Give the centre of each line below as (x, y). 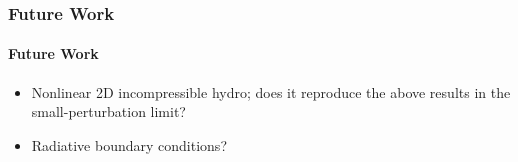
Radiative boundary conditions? (129, 144)
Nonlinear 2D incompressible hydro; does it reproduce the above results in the (271, 91)
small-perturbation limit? (108, 111)
